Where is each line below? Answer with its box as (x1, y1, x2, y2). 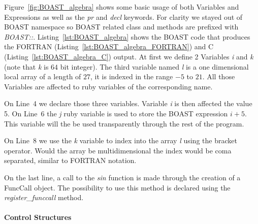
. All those (202, 71, 235, 82)
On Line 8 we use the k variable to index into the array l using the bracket (4, 135, 237, 146)
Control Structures (4, 212, 72, 222)
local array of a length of (4, 71, 81, 82)
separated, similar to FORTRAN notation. (4, 155, 137, 166)
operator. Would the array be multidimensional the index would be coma (4, 145, 232, 155)
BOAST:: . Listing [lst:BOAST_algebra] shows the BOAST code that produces (4, 31, 250, 42)
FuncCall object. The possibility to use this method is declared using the (4, 182, 231, 193)
